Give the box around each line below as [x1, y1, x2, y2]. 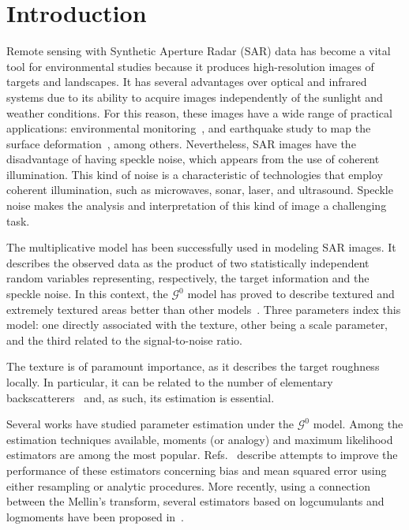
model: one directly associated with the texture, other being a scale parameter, [6, 316, 388, 333]
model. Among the [313, 416, 403, 432]
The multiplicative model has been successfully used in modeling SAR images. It [6, 239, 396, 256]
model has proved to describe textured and [187, 286, 395, 302]
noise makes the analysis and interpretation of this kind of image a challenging [6, 197, 387, 214]
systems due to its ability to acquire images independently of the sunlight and [6, 88, 383, 105]
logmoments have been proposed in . [6, 508, 184, 524]
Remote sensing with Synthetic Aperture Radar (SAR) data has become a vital [6, 43, 391, 59]
